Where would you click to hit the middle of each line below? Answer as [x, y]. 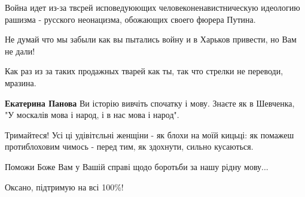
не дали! [20, 51]
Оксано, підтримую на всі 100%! [64, 187]
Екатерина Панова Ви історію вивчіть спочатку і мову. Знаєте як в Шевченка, [150, 103]
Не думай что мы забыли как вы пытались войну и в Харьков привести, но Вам [151, 39]
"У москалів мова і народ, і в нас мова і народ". [92, 115]
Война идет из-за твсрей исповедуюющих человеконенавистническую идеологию [152, 7]
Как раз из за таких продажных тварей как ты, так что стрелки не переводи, [144, 71]
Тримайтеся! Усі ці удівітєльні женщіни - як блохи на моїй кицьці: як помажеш [150, 134]
